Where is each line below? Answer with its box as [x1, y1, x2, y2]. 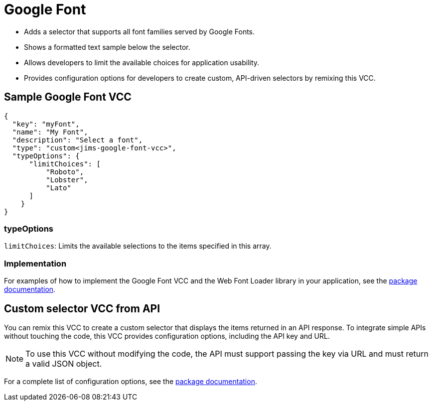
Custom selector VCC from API [4, 302, 160, 315]
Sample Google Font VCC [4, 91, 132, 104]
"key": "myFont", [12, 120, 80, 128]
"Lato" [46, 183, 71, 192]
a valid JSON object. [25, 358, 102, 369]
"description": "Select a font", [12, 135, 143, 144]
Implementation [4, 258, 67, 269]
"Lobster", [46, 175, 88, 184]
